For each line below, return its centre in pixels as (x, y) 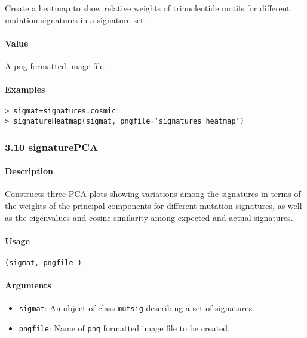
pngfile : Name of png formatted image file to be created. (125, 328)
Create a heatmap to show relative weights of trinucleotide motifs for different (148, 8)
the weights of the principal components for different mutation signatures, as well (153, 205)
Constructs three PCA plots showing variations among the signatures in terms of (153, 194)
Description (29, 171)
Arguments (28, 285)
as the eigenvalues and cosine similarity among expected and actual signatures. (149, 217)
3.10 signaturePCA (52, 147)
